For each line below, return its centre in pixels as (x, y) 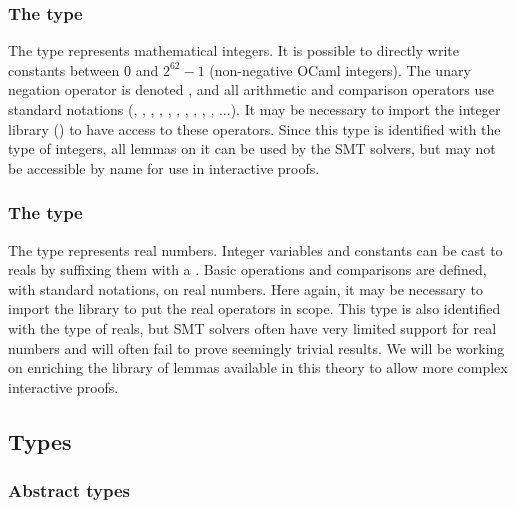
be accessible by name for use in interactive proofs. (164, 167)
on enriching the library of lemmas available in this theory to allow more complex (258, 367)
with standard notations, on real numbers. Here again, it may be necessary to (246, 288)
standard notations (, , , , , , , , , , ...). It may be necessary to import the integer (254, 109)
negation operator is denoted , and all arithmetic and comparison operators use (251, 89)
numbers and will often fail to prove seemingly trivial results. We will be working (256, 347)
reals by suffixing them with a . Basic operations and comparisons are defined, (247, 269)
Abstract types (69, 490)
